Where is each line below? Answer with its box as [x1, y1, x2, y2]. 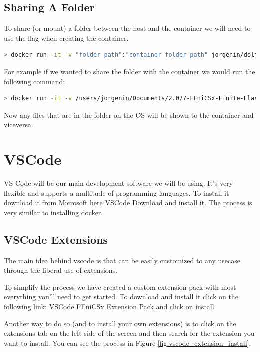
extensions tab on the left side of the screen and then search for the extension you [4, 328, 255, 338]
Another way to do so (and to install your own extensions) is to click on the [4, 318, 236, 328]
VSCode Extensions [4, 231, 108, 247]
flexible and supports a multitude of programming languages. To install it [4, 187, 229, 198]
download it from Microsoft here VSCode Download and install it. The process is [4, 197, 252, 208]
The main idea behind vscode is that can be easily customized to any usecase [4, 255, 240, 265]
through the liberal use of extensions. [4, 265, 118, 275]
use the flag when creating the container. [4, 32, 129, 43]
